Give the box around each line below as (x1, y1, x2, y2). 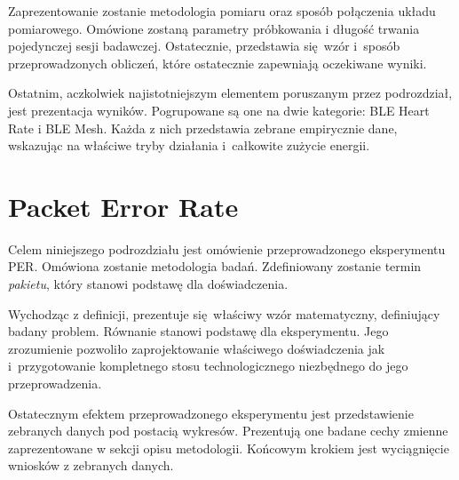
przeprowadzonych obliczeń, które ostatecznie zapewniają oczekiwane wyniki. (8, 53, 427, 72)
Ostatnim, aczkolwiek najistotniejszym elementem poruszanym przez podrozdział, (8, 84, 453, 102)
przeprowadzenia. (8, 374, 102, 393)
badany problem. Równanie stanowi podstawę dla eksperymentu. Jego (8, 322, 389, 340)
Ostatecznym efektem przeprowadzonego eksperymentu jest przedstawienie (8, 404, 414, 422)
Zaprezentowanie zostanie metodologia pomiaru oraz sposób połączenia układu (8, 2, 436, 20)
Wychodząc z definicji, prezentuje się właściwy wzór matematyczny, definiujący (8, 304, 440, 323)
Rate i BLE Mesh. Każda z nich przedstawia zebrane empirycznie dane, (8, 118, 398, 137)
